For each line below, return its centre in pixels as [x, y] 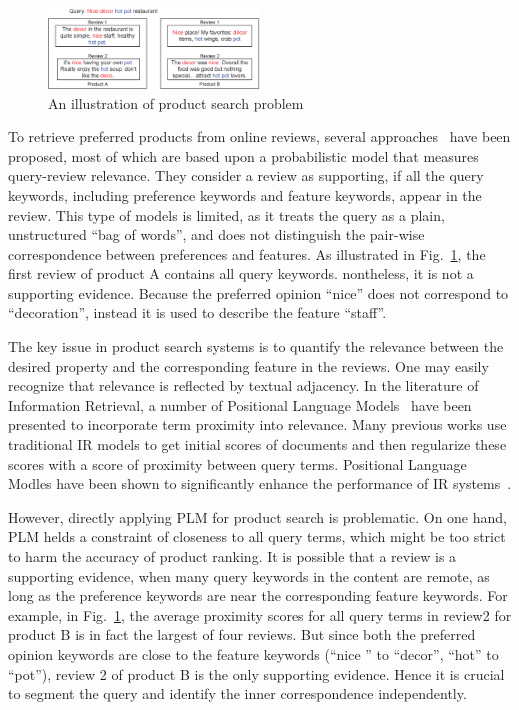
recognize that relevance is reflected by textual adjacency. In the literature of [243, 385]
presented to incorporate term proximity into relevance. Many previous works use [257, 424]
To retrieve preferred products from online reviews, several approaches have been [259, 136]
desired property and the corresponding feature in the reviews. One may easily [248, 365]
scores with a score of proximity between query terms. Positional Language [237, 463]
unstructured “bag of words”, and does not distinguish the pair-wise [216, 234]
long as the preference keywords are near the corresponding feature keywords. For [258, 595]
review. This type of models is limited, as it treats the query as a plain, [226, 214]
